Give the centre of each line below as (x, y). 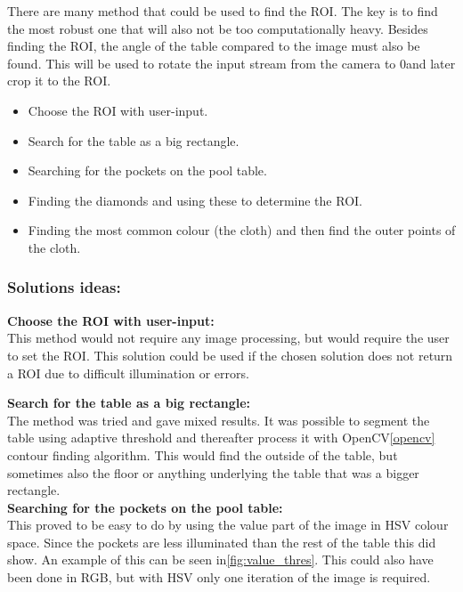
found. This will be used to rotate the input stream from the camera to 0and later (231, 63)
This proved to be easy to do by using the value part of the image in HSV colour (228, 525)
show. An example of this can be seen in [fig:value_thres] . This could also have (220, 560)
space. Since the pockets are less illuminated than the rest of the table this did (222, 542)
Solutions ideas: (64, 287)
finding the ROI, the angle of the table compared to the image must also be (214, 46)
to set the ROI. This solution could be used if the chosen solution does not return (230, 355)
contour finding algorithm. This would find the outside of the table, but (203, 454)
